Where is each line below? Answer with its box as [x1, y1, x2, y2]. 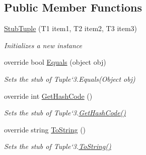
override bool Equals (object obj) [4, 57, 106, 67]
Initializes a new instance [4, 40, 82, 50]
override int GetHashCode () [4, 90, 93, 101]
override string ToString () [4, 124, 86, 134]
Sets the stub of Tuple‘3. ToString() [4, 141, 111, 151]
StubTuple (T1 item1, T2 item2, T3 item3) [4, 23, 137, 34]
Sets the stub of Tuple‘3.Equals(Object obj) [4, 73, 135, 84]
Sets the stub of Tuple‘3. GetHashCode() [4, 107, 126, 118]
